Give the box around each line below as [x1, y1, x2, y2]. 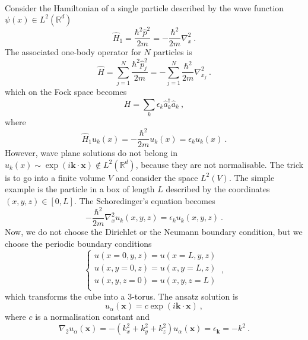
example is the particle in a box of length [5, 183, 155, 195]
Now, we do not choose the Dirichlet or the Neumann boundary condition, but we [5, 225, 303, 238]
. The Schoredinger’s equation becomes [74, 194, 215, 206]
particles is [153, 46, 192, 58]
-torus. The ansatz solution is [132, 290, 239, 302]
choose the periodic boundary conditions [5, 237, 152, 249]
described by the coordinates [166, 183, 270, 195]
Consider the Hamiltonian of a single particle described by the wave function [5, 2, 284, 14]
